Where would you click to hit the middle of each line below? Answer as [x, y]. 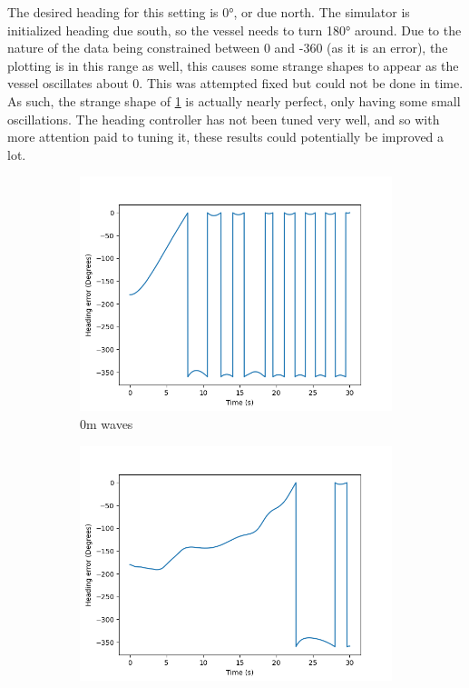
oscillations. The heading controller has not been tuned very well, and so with [224, 119]
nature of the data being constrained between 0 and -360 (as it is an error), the [228, 48]
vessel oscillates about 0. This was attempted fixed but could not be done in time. [235, 83]
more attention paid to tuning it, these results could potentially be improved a [226, 137]
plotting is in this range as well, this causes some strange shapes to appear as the [233, 65]
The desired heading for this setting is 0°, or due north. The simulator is [209, 12]
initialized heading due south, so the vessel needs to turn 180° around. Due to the [234, 30]
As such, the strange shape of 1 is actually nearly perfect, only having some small [234, 100]
